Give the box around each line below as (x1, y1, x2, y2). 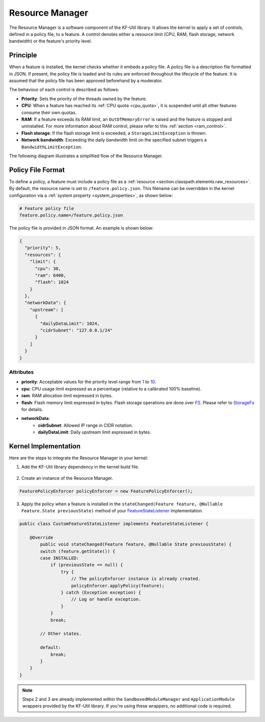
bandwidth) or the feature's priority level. (9, 38, 92, 44)
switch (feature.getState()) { (40, 548, 115, 554)
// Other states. (40, 631, 82, 637)
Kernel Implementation (9, 442, 81, 450)
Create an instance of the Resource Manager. (21, 475, 113, 481)
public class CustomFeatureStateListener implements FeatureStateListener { (19, 521, 209, 527)
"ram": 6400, (35, 273, 66, 278)
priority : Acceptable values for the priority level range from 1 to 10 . (21, 379, 157, 385)
